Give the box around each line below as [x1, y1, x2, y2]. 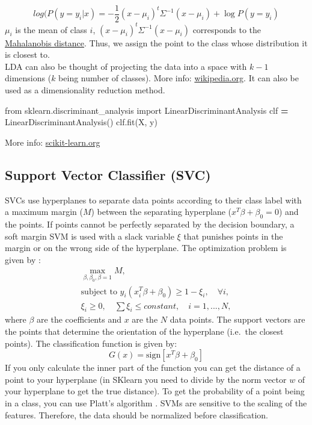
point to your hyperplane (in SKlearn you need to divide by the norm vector [5, 373, 287, 385]
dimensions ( [5, 72, 52, 84]
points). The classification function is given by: [5, 337, 177, 349]
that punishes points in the [183, 229, 283, 242]
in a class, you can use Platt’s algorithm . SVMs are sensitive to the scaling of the [5, 396, 307, 409]
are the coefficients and [37, 313, 121, 326]
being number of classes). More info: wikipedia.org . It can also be [58, 72, 299, 84]
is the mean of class [15, 23, 87, 36]
